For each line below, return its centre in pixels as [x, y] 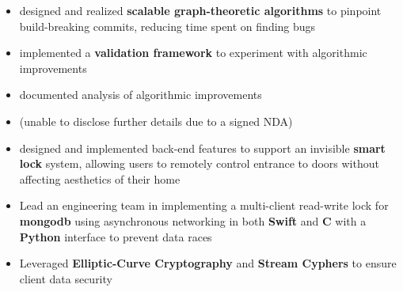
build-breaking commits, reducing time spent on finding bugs [167, 26]
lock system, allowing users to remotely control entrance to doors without [199, 163]
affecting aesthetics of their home [100, 178]
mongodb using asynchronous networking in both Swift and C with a [193, 220]
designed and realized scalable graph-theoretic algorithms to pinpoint [200, 10]
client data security [66, 278]
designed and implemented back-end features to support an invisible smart [202, 148]
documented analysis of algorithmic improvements [141, 95]
